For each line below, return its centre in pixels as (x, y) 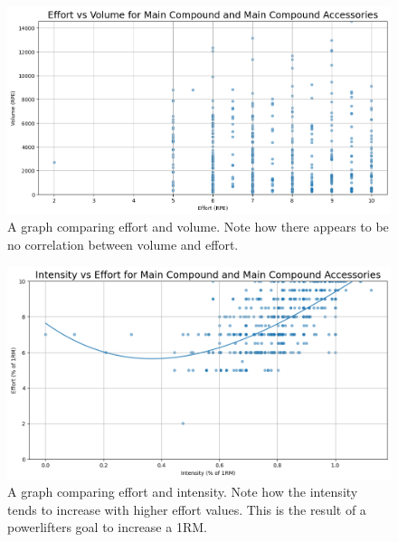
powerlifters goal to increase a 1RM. (107, 527)
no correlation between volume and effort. (123, 244)
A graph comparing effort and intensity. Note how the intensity (183, 492)
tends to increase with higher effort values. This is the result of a (187, 509)
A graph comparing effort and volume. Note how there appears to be (198, 227)
